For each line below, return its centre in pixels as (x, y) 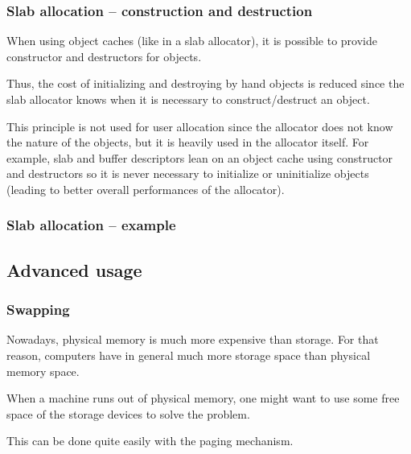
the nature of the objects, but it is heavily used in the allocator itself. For (188, 142)
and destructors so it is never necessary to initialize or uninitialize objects (188, 173)
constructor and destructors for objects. (104, 56)
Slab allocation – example (91, 225)
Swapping (38, 310)
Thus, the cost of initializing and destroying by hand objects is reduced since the (205, 83)
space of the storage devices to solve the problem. (128, 413)
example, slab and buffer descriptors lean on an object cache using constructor (200, 157)
